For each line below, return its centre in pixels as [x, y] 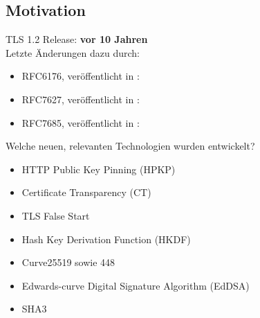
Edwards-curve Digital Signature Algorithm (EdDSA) [136, 285]
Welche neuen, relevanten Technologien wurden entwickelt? [130, 146]
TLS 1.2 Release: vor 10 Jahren [77, 39]
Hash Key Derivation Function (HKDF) [106, 239]
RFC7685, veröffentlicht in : [81, 122]
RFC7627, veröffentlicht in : [81, 99]
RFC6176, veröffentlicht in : [81, 76]
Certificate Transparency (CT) [86, 192]
